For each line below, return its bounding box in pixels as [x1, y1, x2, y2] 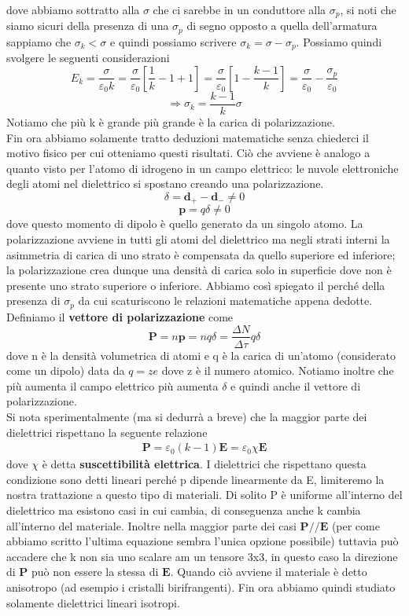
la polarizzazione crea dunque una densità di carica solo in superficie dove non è [6, 262, 392, 278]
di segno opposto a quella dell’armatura [186, 17, 378, 34]
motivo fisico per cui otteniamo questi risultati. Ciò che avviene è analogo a [6, 145, 370, 161]
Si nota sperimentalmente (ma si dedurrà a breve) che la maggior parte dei [6, 408, 367, 424]
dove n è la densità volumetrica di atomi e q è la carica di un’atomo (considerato [6, 346, 396, 363]
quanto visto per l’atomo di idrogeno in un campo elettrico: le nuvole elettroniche [6, 159, 399, 176]
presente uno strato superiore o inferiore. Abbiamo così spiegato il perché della [6, 277, 385, 293]
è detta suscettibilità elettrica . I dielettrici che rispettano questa [42, 456, 367, 472]
